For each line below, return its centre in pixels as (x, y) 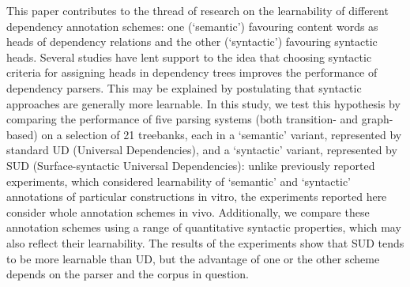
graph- (377, 119)
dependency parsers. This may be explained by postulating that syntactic (184, 87)
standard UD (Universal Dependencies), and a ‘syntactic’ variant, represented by (202, 150)
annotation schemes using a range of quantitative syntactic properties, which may (204, 227)
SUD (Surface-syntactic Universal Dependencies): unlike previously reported (191, 165)
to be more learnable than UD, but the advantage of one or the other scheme (193, 258)
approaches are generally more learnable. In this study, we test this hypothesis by (203, 103)
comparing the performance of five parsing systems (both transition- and (182, 119)
